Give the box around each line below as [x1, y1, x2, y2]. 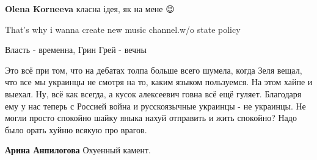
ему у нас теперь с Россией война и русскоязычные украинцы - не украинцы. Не [5, 99, 306, 112]
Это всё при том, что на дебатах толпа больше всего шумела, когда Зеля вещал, [5, 63, 302, 76]
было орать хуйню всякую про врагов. [5, 123, 147, 136]
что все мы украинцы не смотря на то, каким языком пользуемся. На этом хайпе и [5, 75, 313, 88]
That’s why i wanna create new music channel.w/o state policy [5, 23, 241, 35]
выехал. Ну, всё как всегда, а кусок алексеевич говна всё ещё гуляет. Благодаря [5, 87, 302, 100]
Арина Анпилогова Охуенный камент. [5, 144, 151, 156]
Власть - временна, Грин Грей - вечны [5, 43, 147, 56]
